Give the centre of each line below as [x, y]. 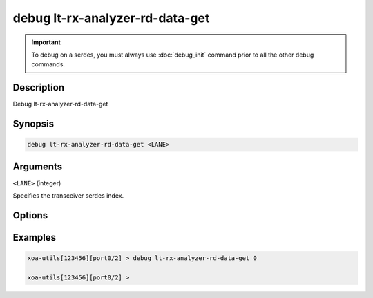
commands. [48, 64]
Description [39, 87]
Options [30, 215]
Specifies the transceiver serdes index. [68, 196]
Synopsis [34, 124]
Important [46, 42]
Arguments [38, 166]
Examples [35, 238]
